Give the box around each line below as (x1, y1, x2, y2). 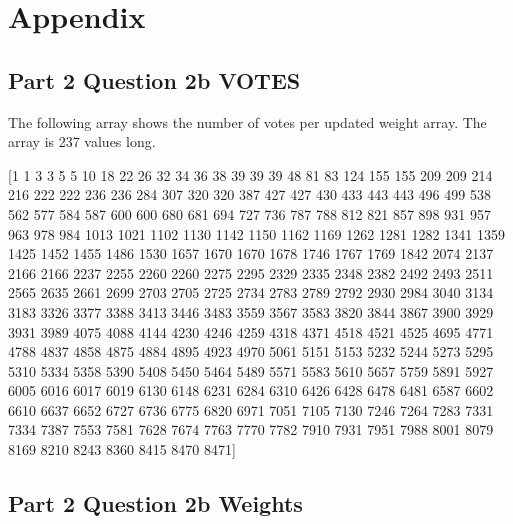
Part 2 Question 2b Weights (8, 488, 303, 519)
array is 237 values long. (8, 131, 156, 152)
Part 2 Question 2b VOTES (8, 64, 301, 95)
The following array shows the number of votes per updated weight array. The (8, 111, 487, 132)
